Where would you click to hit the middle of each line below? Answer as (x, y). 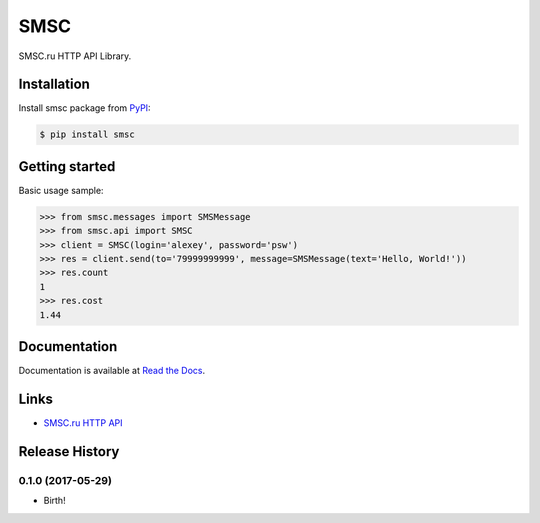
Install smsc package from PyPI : (84, 108)
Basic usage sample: (61, 190)
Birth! (54, 501)
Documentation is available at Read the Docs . (112, 371)
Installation (54, 84)
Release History (69, 451)
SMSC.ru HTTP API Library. (75, 56)
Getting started (67, 166)
